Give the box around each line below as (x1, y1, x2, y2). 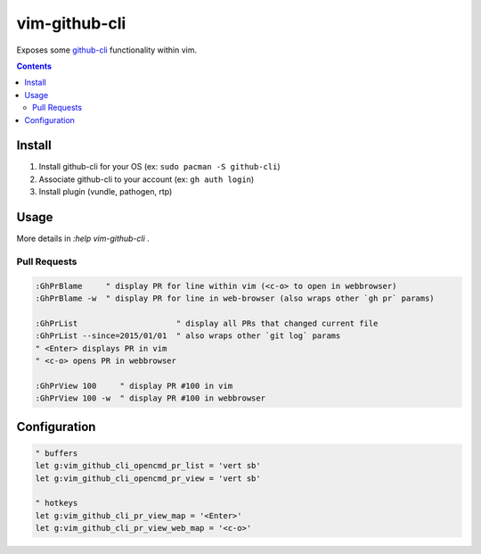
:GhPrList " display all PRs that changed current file (35, 318, 379, 328)
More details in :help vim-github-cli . (16, 233, 151, 244)
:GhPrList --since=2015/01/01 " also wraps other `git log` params (35, 331, 341, 341)
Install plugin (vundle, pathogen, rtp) (38, 186, 173, 197)
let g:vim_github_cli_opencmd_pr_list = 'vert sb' (35, 460, 262, 471)
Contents (16, 61, 53, 71)
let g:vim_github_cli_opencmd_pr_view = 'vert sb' (35, 473, 262, 484)
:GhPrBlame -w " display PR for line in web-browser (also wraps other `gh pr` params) (35, 294, 436, 303)
